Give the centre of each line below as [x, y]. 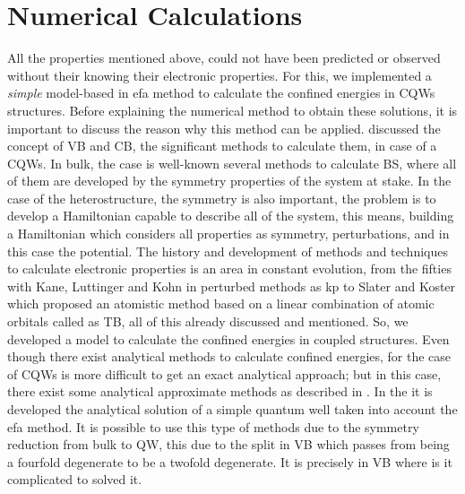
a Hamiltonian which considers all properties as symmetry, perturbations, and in [228, 234]
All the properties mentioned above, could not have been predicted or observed [224, 58]
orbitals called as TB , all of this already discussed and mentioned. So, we [208, 321]
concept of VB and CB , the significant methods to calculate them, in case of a [222, 146]
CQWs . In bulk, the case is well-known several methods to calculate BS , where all [232, 163]
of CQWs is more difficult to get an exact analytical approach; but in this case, [224, 373]
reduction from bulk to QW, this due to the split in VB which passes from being [228, 444]
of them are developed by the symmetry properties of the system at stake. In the [229, 181]
